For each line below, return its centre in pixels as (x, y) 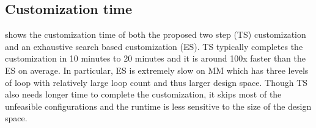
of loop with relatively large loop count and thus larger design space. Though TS (156, 82)
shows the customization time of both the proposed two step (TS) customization (156, 34)
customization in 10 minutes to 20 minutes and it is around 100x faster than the (156, 58)
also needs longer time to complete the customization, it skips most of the (143, 94)
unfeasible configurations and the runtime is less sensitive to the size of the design (158, 106)
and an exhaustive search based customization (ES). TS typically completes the (154, 46)
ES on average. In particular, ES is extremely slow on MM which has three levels (157, 70)
